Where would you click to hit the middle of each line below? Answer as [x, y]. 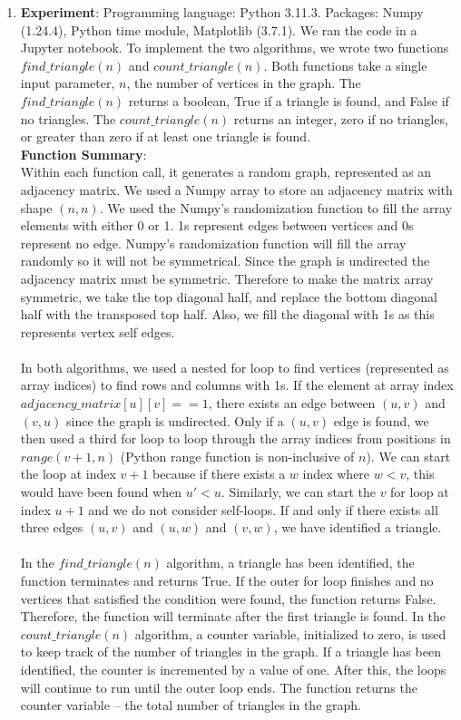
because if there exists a [219, 474]
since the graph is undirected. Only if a [175, 420]
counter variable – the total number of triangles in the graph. [191, 705]
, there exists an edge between [292, 403]
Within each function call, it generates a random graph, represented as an [226, 172]
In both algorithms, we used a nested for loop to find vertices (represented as [235, 367]
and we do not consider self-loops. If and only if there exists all [263, 509]
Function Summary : [83, 154]
